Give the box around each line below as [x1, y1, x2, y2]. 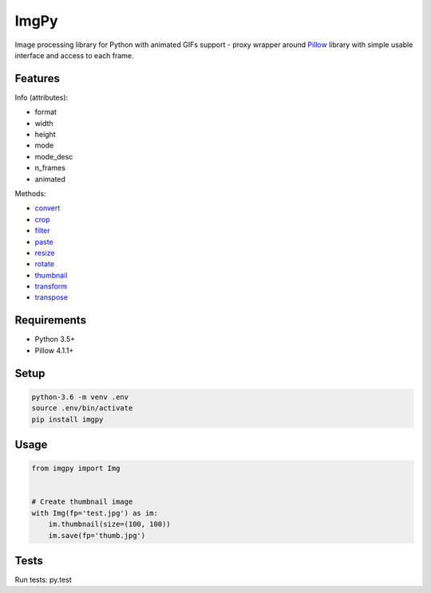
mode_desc [34, 151, 73, 161]
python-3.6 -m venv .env [31, 392, 129, 402]
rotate [34, 259, 55, 269]
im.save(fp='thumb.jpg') [48, 531, 146, 540]
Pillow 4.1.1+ [34, 345, 74, 355]
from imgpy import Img [31, 464, 121, 473]
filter [34, 226, 51, 235]
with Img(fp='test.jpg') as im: [31, 509, 159, 517]
